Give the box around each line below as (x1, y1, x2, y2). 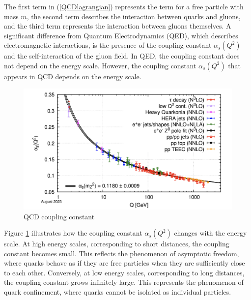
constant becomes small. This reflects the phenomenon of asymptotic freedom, (4, 248, 239, 258)
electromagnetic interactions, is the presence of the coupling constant (4, 40, 212, 50)
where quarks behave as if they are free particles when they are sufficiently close (4, 258, 245, 268)
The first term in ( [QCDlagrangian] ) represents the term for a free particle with (4, 1, 244, 11)
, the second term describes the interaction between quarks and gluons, (27, 11, 241, 21)
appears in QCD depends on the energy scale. (4, 71, 141, 81)
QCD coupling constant (24, 211, 95, 221)
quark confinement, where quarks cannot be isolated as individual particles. (4, 287, 231, 297)
